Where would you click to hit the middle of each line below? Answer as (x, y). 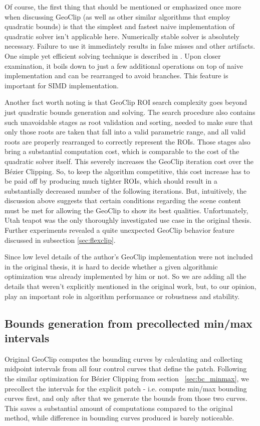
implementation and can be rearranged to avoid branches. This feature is (116, 76)
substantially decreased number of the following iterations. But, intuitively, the (125, 190)
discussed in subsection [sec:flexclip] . (60, 240)
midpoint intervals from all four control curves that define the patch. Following (126, 369)
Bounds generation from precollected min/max (128, 323)
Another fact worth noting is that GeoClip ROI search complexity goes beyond (126, 102)
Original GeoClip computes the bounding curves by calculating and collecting (124, 359)
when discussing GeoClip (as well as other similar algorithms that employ (117, 16)
